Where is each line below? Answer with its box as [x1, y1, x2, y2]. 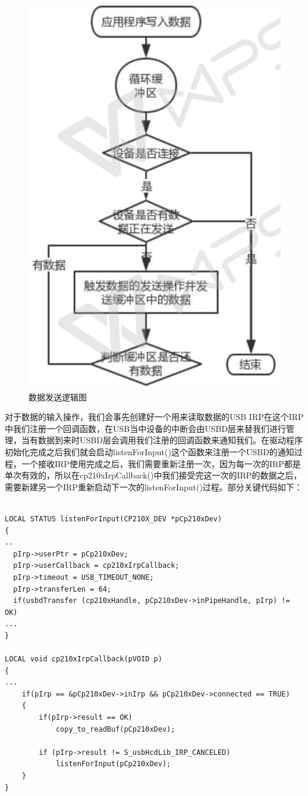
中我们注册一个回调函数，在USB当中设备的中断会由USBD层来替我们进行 [5, 422, 287, 434]
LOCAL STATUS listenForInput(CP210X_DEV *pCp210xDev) [5, 514, 222, 523]
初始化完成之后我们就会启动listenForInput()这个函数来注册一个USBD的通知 [5, 445, 294, 458]
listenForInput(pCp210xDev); [55, 760, 171, 769]
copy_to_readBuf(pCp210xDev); [55, 725, 175, 733]
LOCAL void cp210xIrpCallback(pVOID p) [5, 655, 162, 664]
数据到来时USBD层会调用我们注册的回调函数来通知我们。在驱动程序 [37, 434, 303, 446]
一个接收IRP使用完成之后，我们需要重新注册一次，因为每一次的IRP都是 [21, 457, 301, 469]
